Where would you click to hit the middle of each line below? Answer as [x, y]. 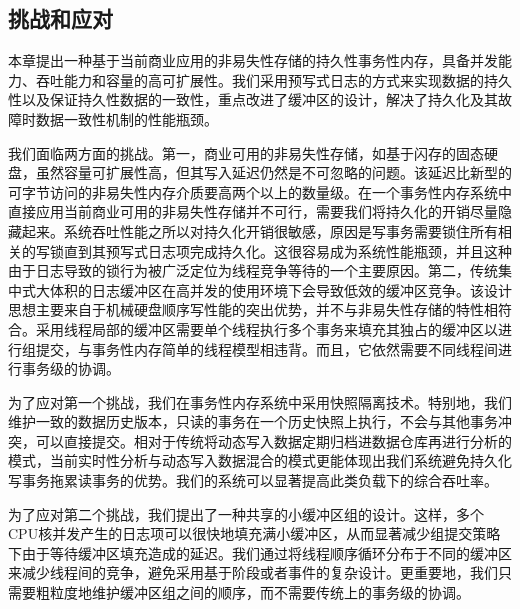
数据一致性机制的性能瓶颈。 [126, 118]
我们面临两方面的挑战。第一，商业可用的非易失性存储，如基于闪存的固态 [246, 152]
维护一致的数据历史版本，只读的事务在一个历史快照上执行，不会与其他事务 [253, 421]
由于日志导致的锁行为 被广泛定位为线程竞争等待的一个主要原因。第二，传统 [253, 270]
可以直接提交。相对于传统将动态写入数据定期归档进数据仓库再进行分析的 [273, 440]
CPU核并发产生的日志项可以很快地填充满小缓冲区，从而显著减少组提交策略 [254, 533]
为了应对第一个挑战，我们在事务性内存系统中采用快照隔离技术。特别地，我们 [260, 401]
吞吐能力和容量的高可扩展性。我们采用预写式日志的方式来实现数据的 [259, 79]
